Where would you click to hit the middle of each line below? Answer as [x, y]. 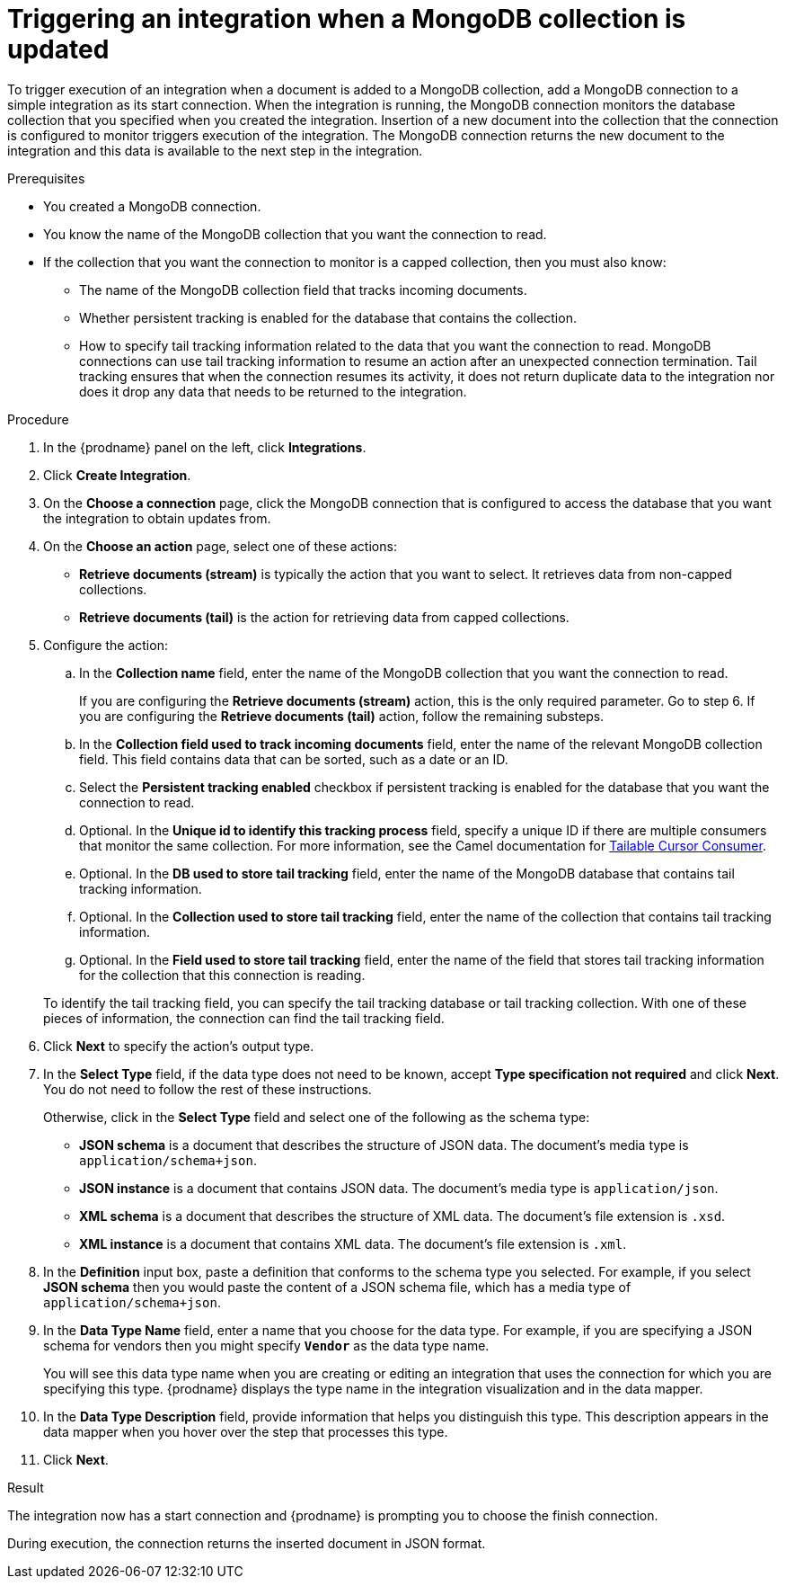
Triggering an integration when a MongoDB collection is [347, 19]
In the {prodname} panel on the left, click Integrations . [205, 447]
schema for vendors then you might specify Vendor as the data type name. [266, 1345]
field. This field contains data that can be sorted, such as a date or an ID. [294, 759]
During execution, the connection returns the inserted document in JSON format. [247, 1543]
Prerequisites [46, 178]
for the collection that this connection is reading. [222, 975]
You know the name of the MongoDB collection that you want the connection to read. [295, 234]
